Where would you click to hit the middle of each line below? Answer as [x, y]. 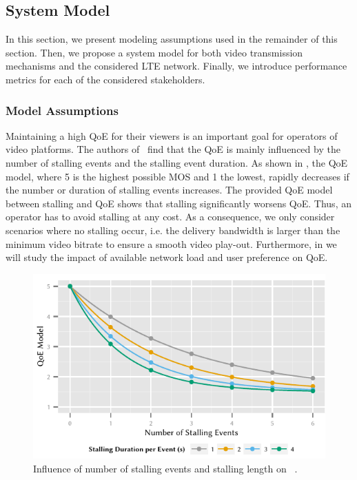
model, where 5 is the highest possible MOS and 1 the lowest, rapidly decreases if [177, 176]
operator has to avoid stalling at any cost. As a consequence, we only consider [170, 217]
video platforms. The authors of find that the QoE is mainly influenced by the [173, 149]
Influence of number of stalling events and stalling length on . [165, 468]
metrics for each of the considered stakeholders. [105, 79]
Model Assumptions [62, 110]
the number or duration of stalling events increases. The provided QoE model [169, 190]
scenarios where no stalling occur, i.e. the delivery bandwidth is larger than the [173, 230]
